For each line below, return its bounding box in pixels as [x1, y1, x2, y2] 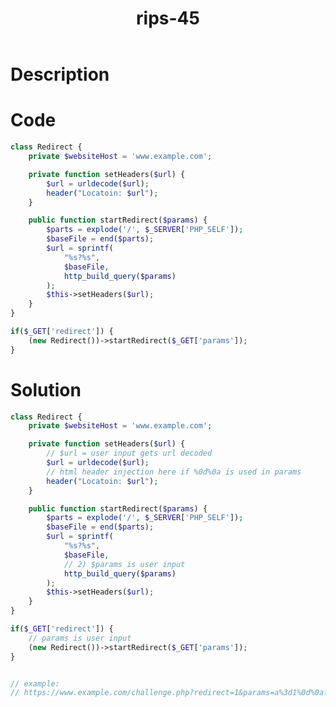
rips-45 [136, 7, 200, 30]
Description [10, 63, 110, 86]
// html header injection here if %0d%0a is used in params [46, 467, 302, 477]
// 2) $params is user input [63, 559, 186, 569]
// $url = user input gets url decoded [46, 448, 213, 459]
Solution [10, 378, 82, 401]
